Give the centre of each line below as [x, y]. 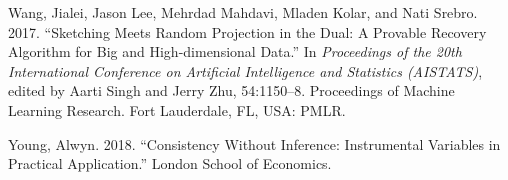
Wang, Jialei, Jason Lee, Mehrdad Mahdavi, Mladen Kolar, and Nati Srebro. [243, 12]
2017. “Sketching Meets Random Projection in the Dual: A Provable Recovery [247, 31]
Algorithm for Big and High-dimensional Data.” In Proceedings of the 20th [235, 51]
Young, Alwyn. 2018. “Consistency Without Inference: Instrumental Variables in [254, 143]
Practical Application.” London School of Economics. [170, 163]
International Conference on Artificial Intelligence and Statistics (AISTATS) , [245, 70]
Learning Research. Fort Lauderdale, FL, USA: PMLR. [177, 109]
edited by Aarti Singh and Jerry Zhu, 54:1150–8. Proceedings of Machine [231, 90]
